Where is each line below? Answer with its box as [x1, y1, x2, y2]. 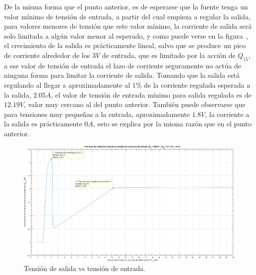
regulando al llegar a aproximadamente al [4, 79, 130, 90]
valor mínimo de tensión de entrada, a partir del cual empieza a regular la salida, [4, 11, 251, 21]
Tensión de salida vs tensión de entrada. [24, 263, 145, 274]
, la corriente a [205, 109, 250, 119]
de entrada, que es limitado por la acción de [102, 50, 236, 60]
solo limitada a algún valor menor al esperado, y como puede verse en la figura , [4, 30, 249, 41]
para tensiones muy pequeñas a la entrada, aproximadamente [4, 109, 190, 119]
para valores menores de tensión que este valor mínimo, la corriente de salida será [4, 21, 252, 31]
